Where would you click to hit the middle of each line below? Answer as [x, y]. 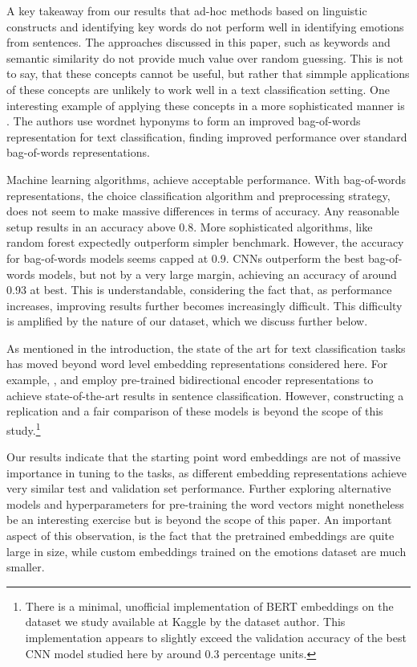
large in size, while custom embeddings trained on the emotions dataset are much [206, 551]
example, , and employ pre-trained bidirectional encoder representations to [190, 380]
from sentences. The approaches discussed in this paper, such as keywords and [198, 42]
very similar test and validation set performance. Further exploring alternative [199, 488]
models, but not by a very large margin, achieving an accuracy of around [218, 274]
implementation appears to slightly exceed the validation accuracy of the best [216, 638]
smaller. [26, 567]
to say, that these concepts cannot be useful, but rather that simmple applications [208, 74]
